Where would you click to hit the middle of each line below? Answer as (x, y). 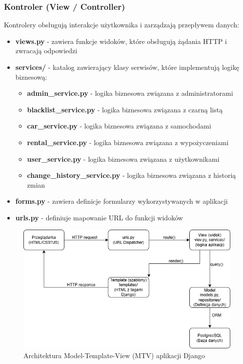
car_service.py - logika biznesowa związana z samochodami (119, 126)
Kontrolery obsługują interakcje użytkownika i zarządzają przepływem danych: (121, 25)
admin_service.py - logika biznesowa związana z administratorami (130, 93)
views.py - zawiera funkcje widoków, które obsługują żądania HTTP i (121, 41)
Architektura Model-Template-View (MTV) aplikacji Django (114, 355)
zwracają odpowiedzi (46, 51)
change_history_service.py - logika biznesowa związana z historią (132, 175)
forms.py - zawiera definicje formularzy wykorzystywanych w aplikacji (121, 201)
